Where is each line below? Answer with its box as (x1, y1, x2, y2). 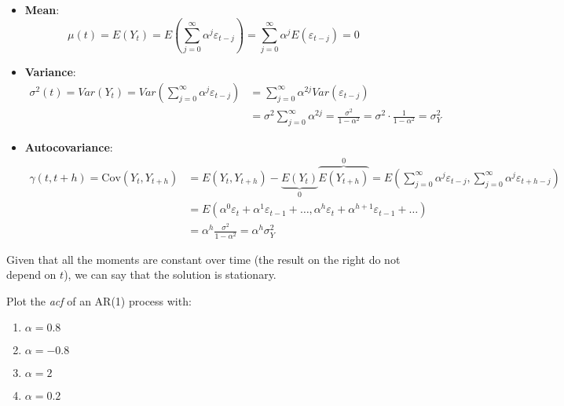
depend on (6, 266, 57, 283)
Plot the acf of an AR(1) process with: (6, 292, 192, 309)
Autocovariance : (24, 138, 113, 155)
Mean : (24, 2, 60, 17)
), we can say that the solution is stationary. (64, 266, 277, 283)
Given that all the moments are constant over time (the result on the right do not (6, 251, 401, 267)
